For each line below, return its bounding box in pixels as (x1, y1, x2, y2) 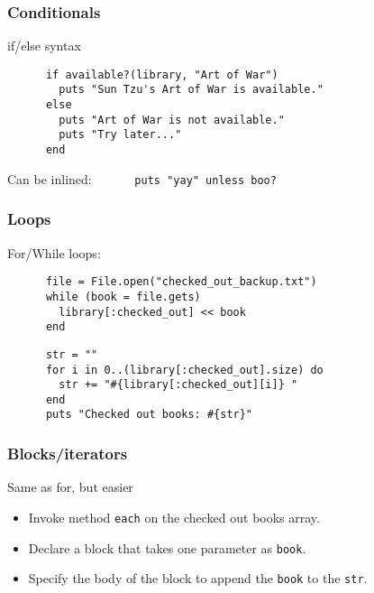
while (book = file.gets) (45, 290, 201, 303)
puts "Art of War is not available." (59, 113, 285, 126)
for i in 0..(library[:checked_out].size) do (45, 363, 324, 376)
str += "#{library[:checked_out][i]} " (59, 378, 298, 392)
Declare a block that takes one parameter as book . (28, 538, 306, 557)
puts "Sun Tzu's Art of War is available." (59, 83, 324, 97)
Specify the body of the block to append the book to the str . (28, 569, 368, 588)
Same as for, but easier (7, 477, 133, 496)
